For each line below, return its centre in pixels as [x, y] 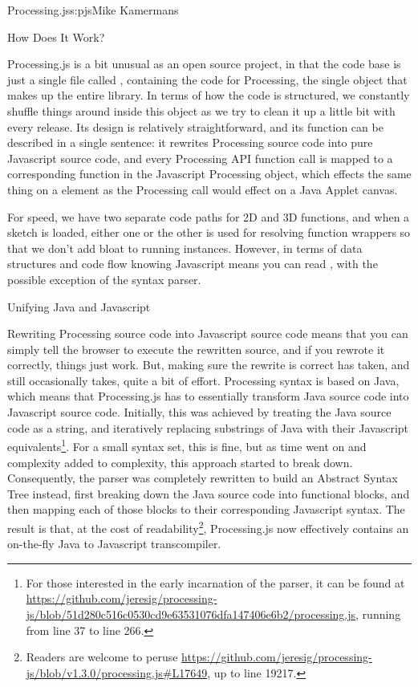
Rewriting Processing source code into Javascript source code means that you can [208, 333]
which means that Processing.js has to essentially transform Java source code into [208, 396]
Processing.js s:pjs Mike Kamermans [93, 10]
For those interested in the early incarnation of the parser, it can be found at [215, 582]
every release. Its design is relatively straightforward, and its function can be [195, 126]
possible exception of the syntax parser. [104, 279]
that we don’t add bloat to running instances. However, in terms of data [185, 248]
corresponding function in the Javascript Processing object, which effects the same [209, 174]
